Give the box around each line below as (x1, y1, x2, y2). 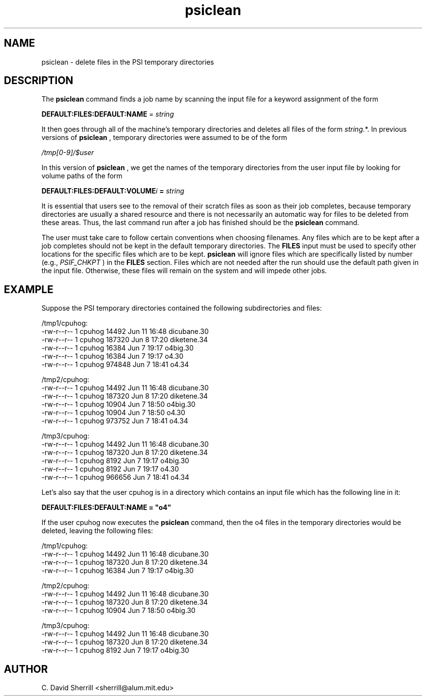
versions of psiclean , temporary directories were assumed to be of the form (41, 133, 287, 142)
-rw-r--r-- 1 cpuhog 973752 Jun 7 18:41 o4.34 (41, 417, 188, 425)
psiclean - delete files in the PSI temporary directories (41, 57, 214, 66)
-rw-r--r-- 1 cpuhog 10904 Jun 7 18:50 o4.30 (41, 408, 185, 417)
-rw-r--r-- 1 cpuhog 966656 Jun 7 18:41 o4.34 (41, 473, 190, 482)
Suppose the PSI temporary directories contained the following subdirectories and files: (41, 304, 322, 313)
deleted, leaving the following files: (41, 526, 153, 535)
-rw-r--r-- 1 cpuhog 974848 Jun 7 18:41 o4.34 (41, 360, 189, 369)
